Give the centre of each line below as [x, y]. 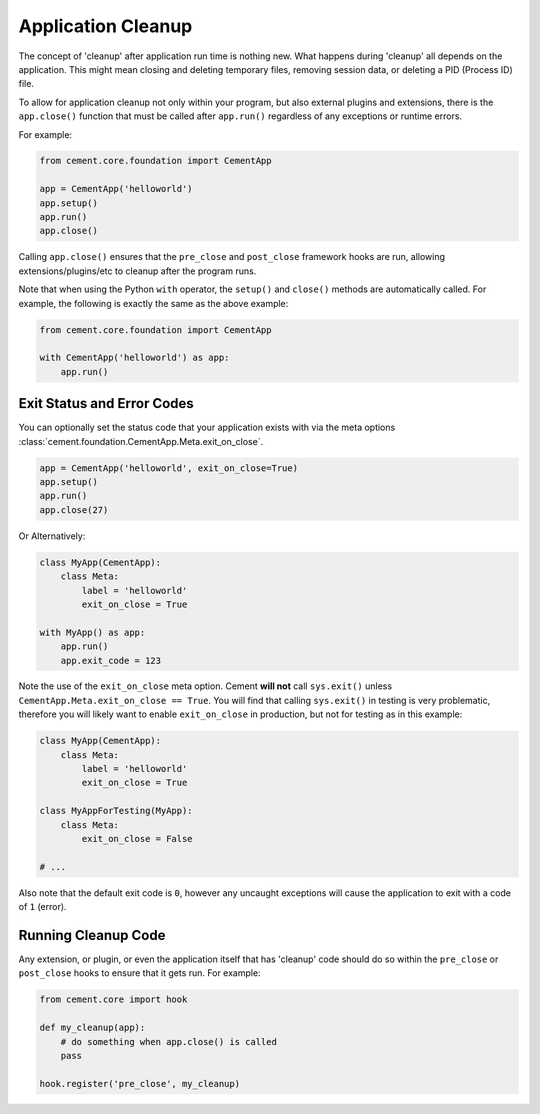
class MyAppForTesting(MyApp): [116, 811]
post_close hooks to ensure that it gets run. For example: [139, 973]
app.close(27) [74, 509]
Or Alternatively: [52, 536]
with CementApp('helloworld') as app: [134, 358]
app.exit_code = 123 [111, 660]
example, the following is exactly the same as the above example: [153, 303]
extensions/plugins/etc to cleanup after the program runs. [137, 271]
